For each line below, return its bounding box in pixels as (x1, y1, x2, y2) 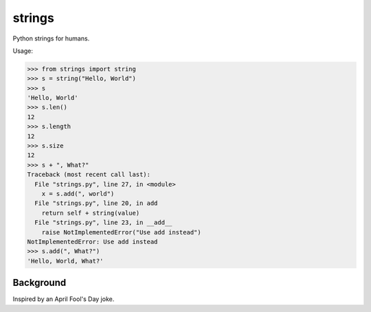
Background (12, 277, 67, 289)
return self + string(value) (41, 209, 140, 217)
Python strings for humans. (12, 34, 90, 43)
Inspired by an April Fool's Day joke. (12, 295, 115, 303)
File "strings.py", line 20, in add (34, 200, 158, 207)
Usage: (12, 47, 34, 55)
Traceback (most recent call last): (27, 171, 151, 178)
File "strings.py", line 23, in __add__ (34, 219, 172, 226)
